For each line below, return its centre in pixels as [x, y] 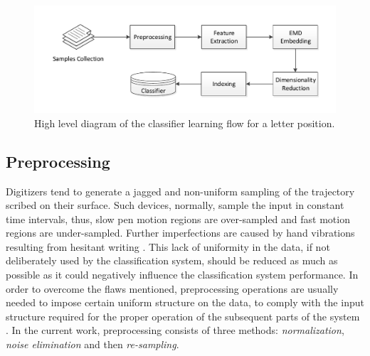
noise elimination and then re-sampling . [92, 344]
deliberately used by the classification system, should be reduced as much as [172, 260]
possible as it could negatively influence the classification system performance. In [182, 275]
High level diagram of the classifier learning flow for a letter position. [185, 123]
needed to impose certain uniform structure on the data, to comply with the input [185, 302]
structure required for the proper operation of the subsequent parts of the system [183, 316]
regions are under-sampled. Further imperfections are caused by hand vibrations [180, 233]
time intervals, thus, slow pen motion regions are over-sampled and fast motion [178, 219]
